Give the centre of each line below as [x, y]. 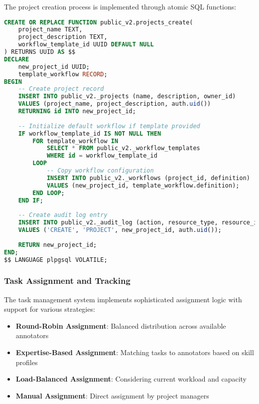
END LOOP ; [49, 193]
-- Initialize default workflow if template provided [109, 126]
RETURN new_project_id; [58, 245]
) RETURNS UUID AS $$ [40, 52]
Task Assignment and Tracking [67, 281]
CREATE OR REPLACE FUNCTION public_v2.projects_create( [99, 22]
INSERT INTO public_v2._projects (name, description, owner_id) [127, 97]
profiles [27, 362]
